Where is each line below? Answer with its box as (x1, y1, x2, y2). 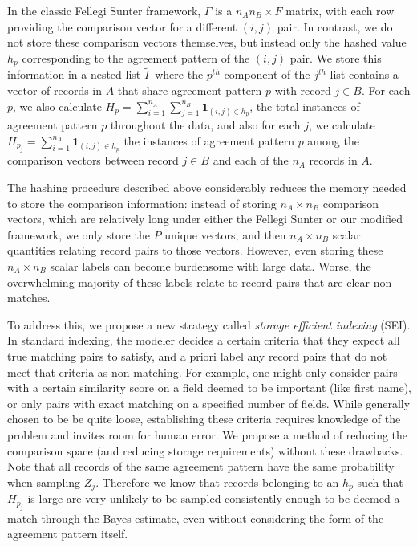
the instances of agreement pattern (123, 133, 294, 149)
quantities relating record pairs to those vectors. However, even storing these (7, 242, 383, 259)
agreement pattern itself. (7, 525, 128, 542)
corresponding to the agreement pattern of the (22, 49, 250, 66)
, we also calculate (13, 97, 102, 114)
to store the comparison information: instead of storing (7, 194, 277, 211)
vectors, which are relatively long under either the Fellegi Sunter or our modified (7, 210, 403, 227)
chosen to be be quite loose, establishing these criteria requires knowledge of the (7, 410, 401, 427)
